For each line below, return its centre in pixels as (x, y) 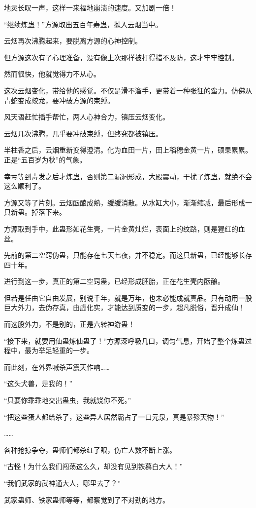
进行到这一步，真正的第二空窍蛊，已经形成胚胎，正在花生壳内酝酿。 (114, 281)
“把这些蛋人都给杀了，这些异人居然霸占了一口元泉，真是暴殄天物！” (114, 416)
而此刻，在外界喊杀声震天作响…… (57, 367)
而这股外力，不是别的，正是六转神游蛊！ (69, 324)
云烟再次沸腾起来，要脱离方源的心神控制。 (73, 41)
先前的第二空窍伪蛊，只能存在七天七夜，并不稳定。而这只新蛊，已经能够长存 (128, 255)
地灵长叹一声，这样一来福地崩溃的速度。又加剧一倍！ (90, 7)
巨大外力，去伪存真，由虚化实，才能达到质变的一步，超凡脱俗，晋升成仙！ (125, 307)
